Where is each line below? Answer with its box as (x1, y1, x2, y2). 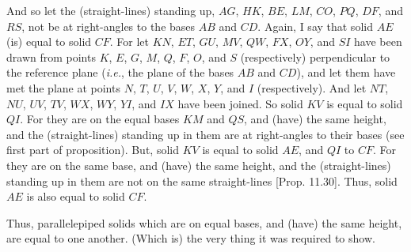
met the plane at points (6, 79, 120, 96)
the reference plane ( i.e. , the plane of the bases (6, 64, 234, 81)
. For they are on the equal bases (20, 111, 180, 127)
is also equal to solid (26, 188, 125, 205)
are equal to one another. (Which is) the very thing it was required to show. (6, 230, 375, 246)
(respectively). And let (257, 79, 367, 96)
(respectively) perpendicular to (240, 48, 390, 65)
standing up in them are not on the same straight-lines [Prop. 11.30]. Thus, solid (6, 172, 398, 189)
